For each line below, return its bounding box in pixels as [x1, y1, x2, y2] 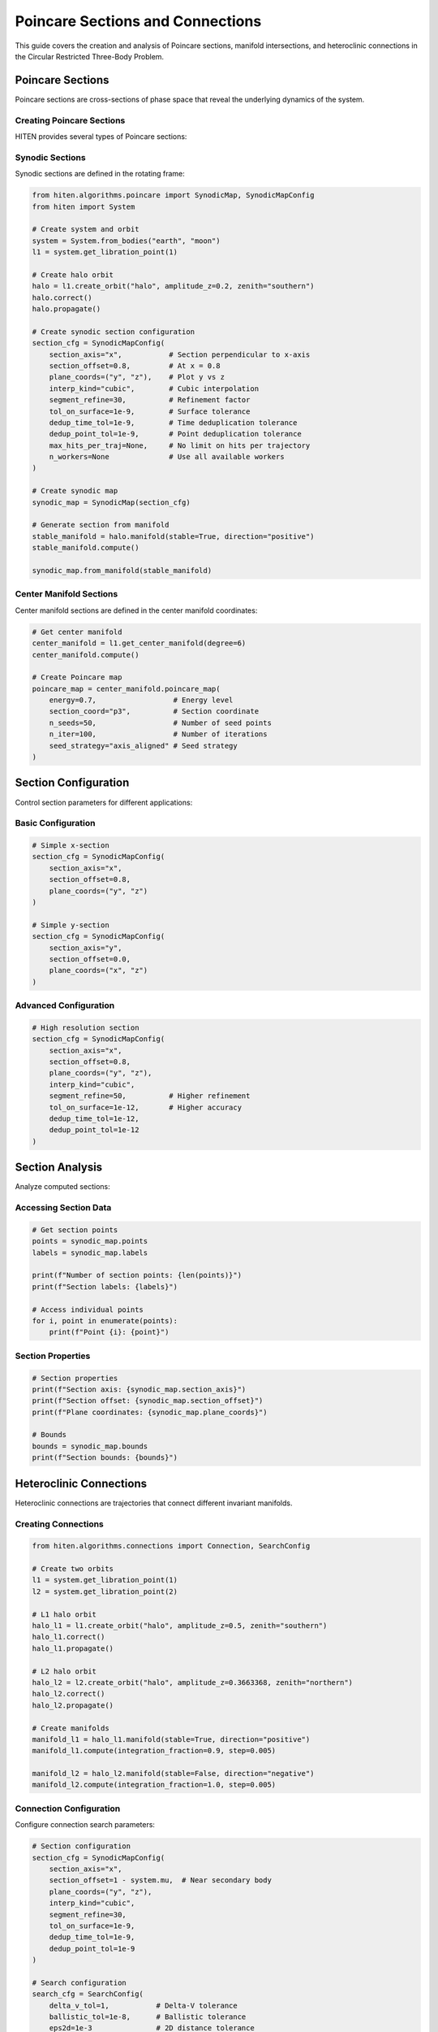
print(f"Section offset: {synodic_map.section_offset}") [32, 1396, 264, 1405]
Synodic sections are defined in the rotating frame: [15, 169, 186, 179]
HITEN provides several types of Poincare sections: [15, 131, 187, 141]
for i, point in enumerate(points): [32, 1316, 178, 1325]
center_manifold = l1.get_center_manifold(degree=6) [32, 639, 247, 648]
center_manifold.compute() [32, 650, 140, 659]
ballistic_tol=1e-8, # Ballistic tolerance [49, 2012, 247, 2021]
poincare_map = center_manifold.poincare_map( [32, 684, 221, 693]
